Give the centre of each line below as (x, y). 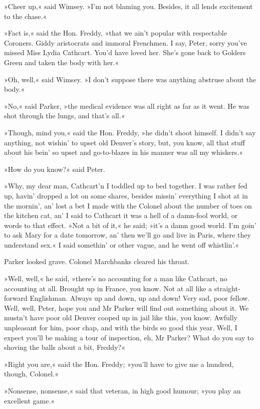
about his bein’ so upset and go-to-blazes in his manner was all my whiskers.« (124, 152)
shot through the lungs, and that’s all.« (65, 116)
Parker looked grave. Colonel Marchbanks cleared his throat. (97, 261)
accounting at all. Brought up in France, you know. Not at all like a (108, 288)
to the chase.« (26, 16)
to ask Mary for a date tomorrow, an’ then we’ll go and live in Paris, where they (127, 235)
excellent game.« (30, 400)
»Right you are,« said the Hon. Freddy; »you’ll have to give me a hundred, (119, 364)
